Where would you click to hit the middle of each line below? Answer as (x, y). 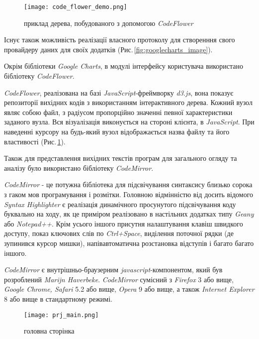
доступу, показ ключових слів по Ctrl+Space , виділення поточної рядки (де (119, 233)
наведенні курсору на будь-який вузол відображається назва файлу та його (117, 131)
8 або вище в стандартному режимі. (58, 298)
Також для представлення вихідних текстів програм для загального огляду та (121, 158)
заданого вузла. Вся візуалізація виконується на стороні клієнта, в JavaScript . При (129, 122)
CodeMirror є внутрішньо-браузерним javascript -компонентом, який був (113, 270)
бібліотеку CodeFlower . (39, 76)
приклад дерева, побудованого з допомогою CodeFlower (109, 23)
